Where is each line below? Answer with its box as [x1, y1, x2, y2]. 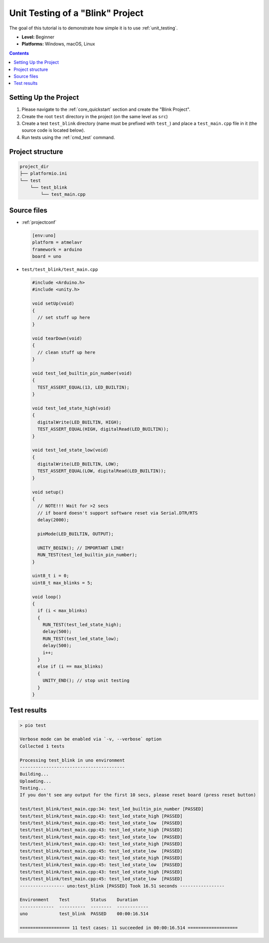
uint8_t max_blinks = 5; [32, 580, 93, 586]
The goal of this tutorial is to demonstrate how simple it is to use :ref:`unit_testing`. [9, 25, 178, 31]
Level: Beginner [21, 34, 55, 40]
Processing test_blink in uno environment [19, 757, 125, 763]
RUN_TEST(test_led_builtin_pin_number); [37, 552, 137, 558]
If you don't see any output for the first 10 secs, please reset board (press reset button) [19, 792, 257, 798]
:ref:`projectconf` [21, 219, 57, 225]
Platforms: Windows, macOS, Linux [21, 41, 95, 47]
